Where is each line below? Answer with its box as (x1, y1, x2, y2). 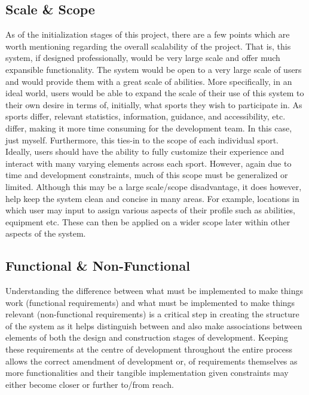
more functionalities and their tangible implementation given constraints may (5, 366, 289, 379)
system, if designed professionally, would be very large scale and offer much (5, 51, 280, 64)
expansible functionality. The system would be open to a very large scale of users (5, 63, 302, 75)
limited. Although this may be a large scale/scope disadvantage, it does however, (5, 180, 302, 192)
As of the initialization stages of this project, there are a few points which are (5, 28, 290, 41)
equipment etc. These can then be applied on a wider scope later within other (5, 215, 290, 228)
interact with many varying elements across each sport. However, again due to (5, 157, 292, 169)
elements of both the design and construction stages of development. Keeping (5, 331, 288, 344)
